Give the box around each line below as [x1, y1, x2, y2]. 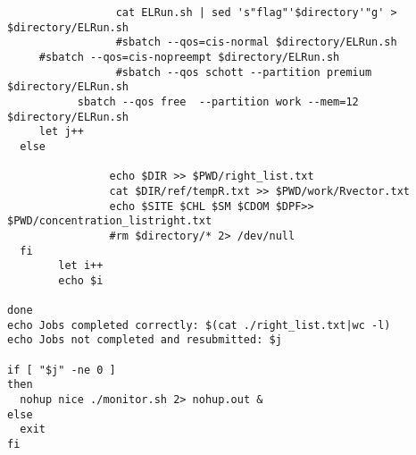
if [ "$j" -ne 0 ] [7, 363, 116, 376]
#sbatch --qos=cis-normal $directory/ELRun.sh [115, 36, 397, 49]
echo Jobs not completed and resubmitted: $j [7, 333, 282, 347]
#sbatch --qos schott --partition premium [115, 65, 372, 79]
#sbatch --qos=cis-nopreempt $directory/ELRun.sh [38, 50, 340, 63]
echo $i [58, 274, 104, 287]
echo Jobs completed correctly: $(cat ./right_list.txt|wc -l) [7, 318, 391, 332]
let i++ [58, 259, 104, 273]
